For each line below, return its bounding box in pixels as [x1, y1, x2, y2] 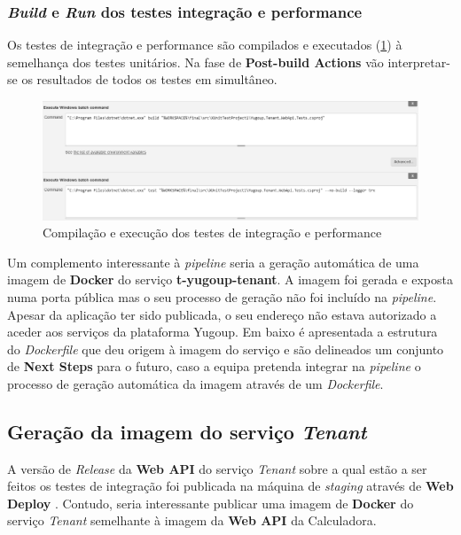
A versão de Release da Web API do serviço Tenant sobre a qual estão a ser [7, 459, 427, 477]
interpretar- [387, 52, 450, 71]
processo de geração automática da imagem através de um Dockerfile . [7, 374, 384, 392]
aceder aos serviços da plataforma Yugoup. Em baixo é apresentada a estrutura [7, 322, 438, 341]
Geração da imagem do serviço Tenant [7, 417, 367, 445]
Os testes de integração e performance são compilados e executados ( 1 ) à [7, 35, 402, 54]
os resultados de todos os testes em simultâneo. [21, 70, 277, 89]
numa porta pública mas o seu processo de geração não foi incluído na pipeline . [7, 287, 437, 306]
